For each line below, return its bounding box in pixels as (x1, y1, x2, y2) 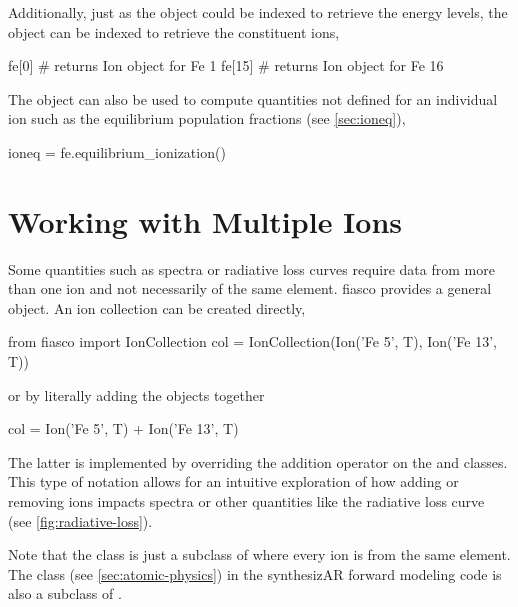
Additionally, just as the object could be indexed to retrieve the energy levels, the (8, 2, 508, 22)
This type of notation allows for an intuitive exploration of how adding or (8, 471, 459, 492)
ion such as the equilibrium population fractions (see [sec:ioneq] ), (8, 108, 406, 129)
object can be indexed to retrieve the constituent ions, (8, 21, 340, 42)
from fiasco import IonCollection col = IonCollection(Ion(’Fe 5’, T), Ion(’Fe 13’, (8, 331, 498, 352)
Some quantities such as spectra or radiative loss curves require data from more (8, 258, 495, 279)
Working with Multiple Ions (8, 200, 403, 241)
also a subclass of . (8, 583, 122, 604)
